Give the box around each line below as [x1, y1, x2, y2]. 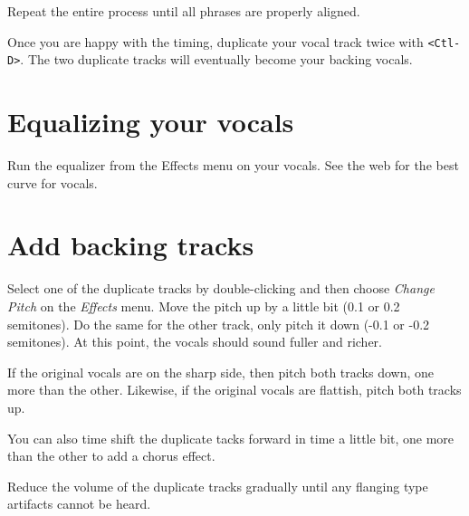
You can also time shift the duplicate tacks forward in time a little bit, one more [7, 428, 455, 447]
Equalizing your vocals [7, 103, 294, 140]
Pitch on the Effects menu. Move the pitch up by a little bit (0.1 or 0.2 [7, 296, 400, 315]
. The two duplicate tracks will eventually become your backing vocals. [20, 50, 413, 69]
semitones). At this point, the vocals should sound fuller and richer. [7, 332, 382, 351]
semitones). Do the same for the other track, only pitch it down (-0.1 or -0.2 [7, 314, 430, 333]
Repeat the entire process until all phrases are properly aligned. [7, 2, 360, 20]
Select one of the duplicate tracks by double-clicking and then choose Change [7, 279, 435, 298]
